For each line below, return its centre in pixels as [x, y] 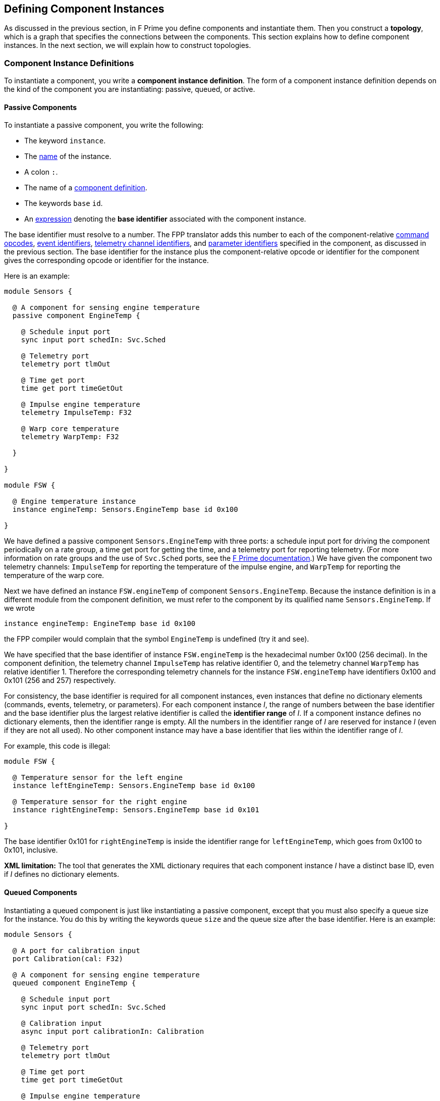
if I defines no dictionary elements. [62, 874]
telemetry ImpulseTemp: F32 [76, 413]
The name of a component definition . [86, 188]
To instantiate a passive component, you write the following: [104, 125]
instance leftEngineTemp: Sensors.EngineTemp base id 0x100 [134, 786]
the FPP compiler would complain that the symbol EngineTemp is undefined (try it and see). [157, 639]
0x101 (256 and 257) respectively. [60, 680]
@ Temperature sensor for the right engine [100, 802]
